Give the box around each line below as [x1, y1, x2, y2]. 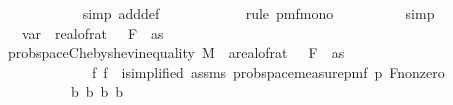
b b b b [70, 81, 124, 102]
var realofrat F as [21, 22, 164, 43]
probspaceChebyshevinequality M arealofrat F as [7, 42, 345, 63]
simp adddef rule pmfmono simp [82, 3, 435, 23]
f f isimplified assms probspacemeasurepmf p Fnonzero [91, 61, 445, 82]
